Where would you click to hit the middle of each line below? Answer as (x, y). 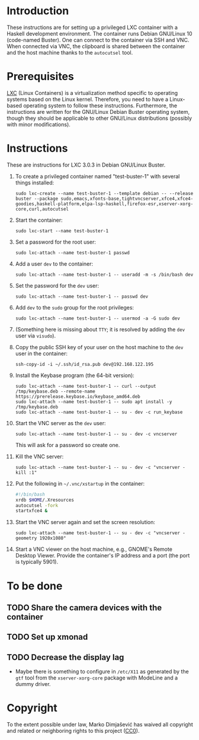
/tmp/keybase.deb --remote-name (55, 391)
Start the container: (39, 220)
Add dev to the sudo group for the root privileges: (75, 307)
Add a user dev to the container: (54, 264)
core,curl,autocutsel (42, 209)
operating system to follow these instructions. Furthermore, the (100, 106)
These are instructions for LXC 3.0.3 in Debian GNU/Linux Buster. (86, 165)
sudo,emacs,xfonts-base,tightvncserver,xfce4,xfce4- (127, 199)
